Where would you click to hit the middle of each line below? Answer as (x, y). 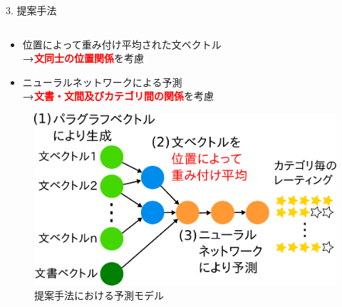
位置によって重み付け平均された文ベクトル (122, 44)
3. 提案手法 (31, 10)
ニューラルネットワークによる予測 (102, 82)
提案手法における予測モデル (99, 295)
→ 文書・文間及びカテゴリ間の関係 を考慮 (118, 96)
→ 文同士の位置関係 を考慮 (83, 58)
